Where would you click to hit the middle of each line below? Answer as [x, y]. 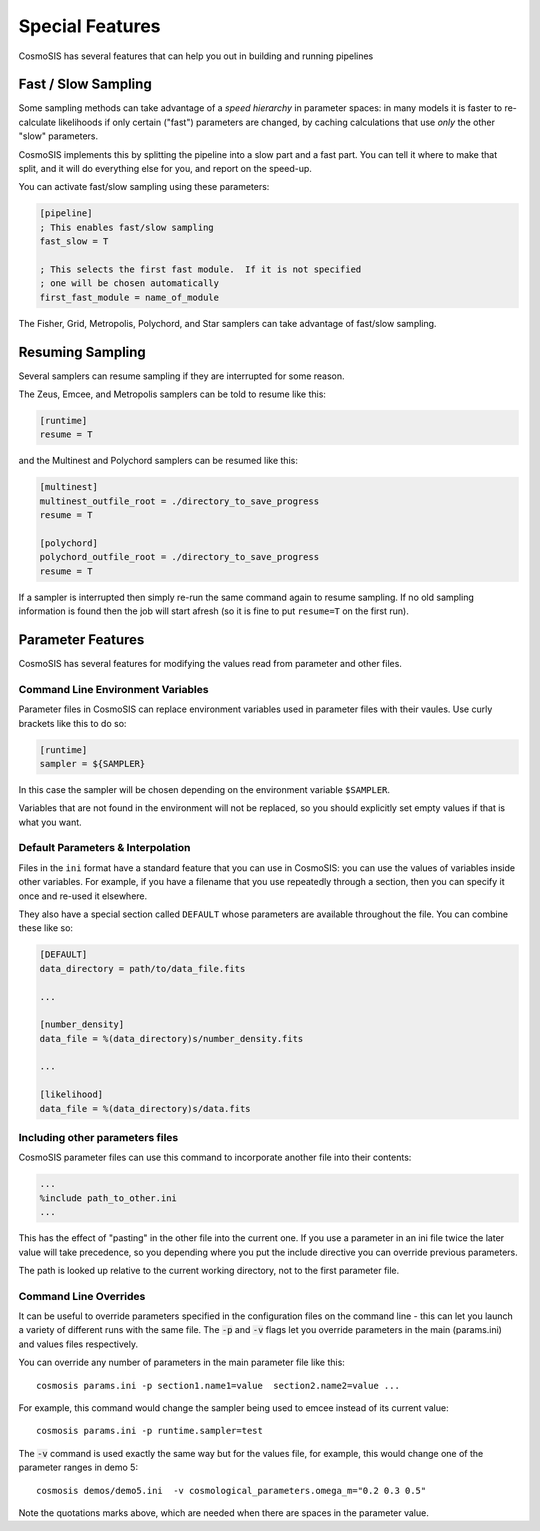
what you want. [50, 822]
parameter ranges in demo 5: [78, 1467]
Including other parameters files [98, 1137]
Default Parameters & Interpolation [104, 848]
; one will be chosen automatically [129, 283]
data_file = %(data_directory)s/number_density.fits [171, 1038]
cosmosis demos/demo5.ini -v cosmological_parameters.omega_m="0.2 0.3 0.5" [231, 1490]
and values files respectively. [78, 1344]
